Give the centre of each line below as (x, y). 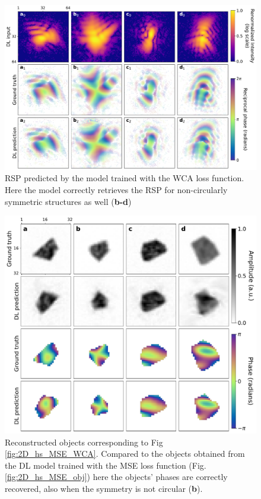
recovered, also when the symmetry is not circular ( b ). (104, 489)
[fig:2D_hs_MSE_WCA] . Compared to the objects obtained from (125, 454)
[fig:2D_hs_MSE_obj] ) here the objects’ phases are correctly (116, 477)
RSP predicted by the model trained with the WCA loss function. (125, 178)
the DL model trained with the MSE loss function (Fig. (106, 465)
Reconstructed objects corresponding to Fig (84, 442)
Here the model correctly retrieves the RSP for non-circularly (116, 190)
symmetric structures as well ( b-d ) (68, 201)
